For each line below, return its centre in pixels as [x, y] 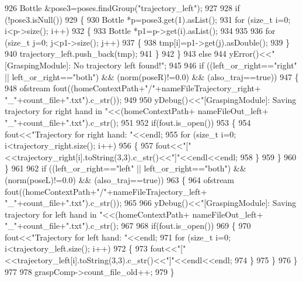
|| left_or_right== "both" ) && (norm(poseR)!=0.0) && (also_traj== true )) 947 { [152, 76]
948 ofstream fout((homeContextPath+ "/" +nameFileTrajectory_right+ [133, 88]
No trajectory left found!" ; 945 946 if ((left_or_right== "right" [185, 65]
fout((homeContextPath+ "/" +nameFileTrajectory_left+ [106, 191]
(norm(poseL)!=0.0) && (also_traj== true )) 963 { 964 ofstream [120, 179]
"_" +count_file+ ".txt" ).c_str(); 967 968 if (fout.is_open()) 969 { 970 [128, 226]
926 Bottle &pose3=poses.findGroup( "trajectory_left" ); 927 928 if [122, 8]
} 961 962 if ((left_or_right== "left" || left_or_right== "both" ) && [126, 168]
